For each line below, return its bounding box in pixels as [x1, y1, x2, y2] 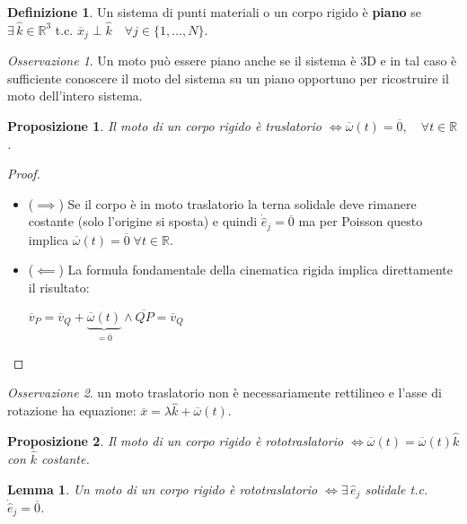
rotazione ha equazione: [7, 401, 137, 420]
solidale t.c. [365, 479, 428, 498]
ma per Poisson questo [298, 212, 423, 231]
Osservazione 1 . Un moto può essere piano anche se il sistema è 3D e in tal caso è [7, 51, 457, 70]
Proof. [7, 164, 40, 183]
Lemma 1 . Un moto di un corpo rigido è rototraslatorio [7, 479, 318, 498]
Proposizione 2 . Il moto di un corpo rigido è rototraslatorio [7, 432, 344, 450]
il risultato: [28, 278, 90, 297]
